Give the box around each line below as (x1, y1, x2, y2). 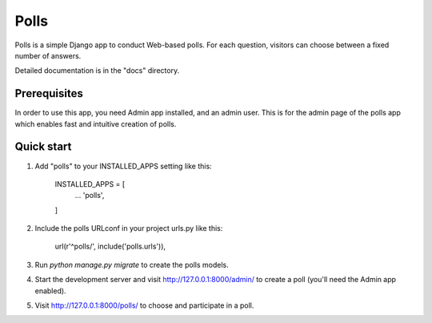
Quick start (14, 140, 72, 154)
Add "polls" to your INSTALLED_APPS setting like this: (34, 161, 212, 171)
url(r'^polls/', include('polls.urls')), (54, 241, 166, 252)
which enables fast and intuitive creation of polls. (14, 119, 177, 128)
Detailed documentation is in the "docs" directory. (14, 66, 180, 75)
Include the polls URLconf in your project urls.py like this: (34, 224, 223, 233)
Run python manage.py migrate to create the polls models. (34, 260, 229, 269)
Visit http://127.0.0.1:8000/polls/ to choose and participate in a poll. (34, 301, 254, 310)
